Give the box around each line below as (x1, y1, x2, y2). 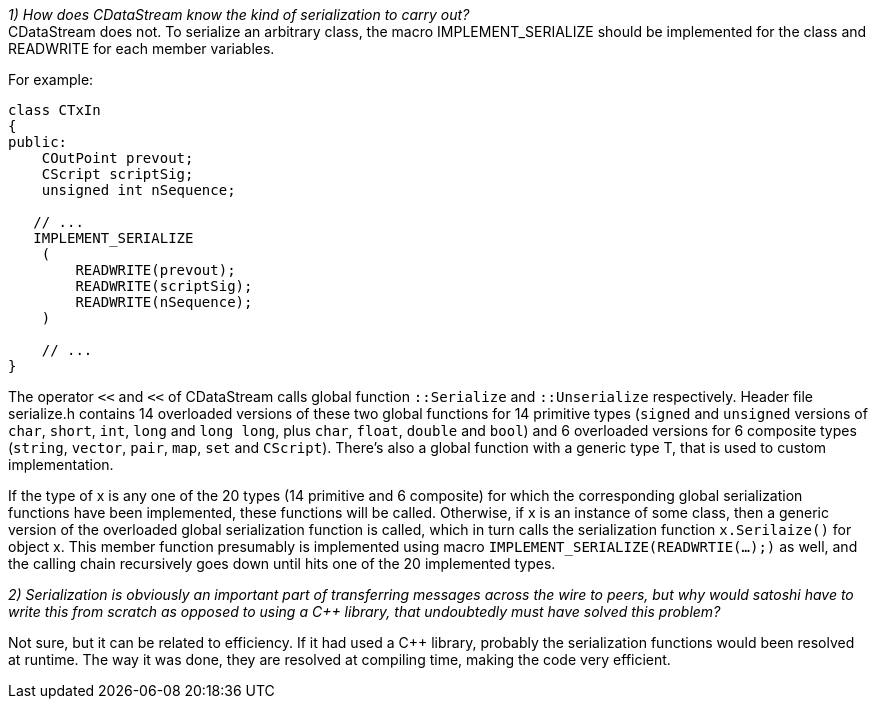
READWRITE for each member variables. (8, 40, 275, 57)
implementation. (8, 456, 114, 473)
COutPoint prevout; (41, 150, 194, 166)
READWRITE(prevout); (75, 262, 236, 278)
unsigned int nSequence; (41, 182, 236, 198)
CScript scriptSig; (41, 166, 194, 182)
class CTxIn (8, 102, 101, 118)
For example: (8, 71, 94, 88)
